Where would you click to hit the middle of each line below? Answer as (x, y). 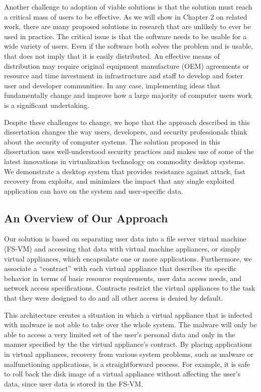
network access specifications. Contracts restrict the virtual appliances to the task (130, 288)
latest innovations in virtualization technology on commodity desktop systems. (125, 161)
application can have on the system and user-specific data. (94, 190)
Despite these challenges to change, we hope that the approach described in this (127, 122)
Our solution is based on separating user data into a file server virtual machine (125, 239)
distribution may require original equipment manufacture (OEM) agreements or (126, 66)
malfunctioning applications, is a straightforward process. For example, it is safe (127, 364)
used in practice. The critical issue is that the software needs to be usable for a (125, 36)
